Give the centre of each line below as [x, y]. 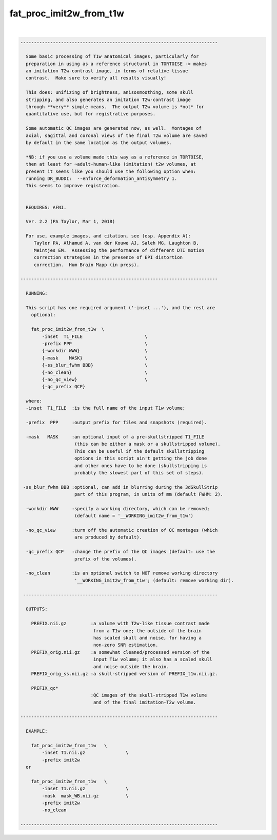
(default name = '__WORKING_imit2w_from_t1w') [134, 516]
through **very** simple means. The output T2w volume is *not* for [115, 107]
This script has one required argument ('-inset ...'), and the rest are [121, 307]
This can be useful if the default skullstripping [140, 451]
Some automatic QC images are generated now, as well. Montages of [114, 128]
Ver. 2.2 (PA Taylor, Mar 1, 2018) [71, 222]
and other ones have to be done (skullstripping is [141, 466]
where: [34, 401]
